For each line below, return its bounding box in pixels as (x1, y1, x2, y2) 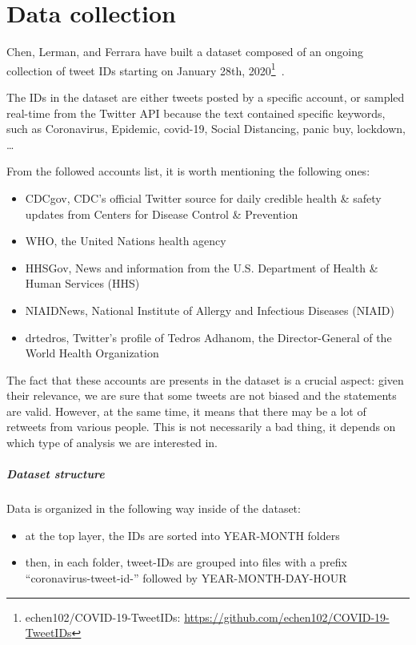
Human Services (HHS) (25, 275, 140, 292)
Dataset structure (6, 466, 105, 482)
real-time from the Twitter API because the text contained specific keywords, (6, 104, 386, 121)
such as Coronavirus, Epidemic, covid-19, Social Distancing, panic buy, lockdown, (6, 120, 406, 137)
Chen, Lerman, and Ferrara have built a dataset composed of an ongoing (6, 43, 363, 60)
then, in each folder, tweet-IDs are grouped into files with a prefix (25, 554, 348, 570)
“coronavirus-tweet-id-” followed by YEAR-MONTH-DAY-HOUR (25, 570, 347, 586)
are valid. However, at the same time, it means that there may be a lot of (6, 402, 366, 419)
